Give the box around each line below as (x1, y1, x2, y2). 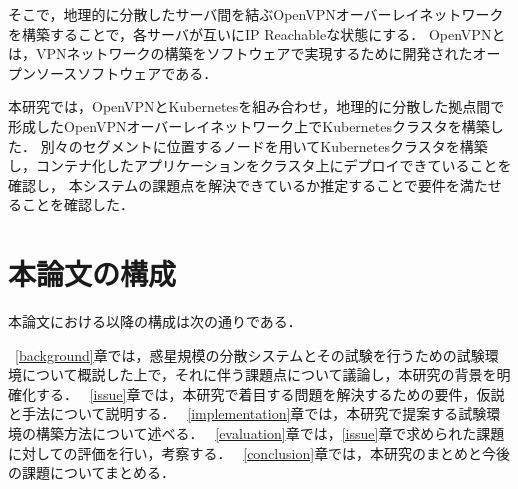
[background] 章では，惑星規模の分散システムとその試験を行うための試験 (15, 344, 485, 365)
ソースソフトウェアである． (35, 62, 218, 83)
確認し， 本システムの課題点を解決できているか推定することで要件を (8, 174, 460, 195)
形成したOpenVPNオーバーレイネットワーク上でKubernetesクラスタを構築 (8, 115, 490, 136)
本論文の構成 (8, 253, 177, 294)
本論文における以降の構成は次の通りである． (8, 311, 302, 332)
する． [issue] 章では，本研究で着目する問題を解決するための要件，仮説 (35, 383, 505, 404)
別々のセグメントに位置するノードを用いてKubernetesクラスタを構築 (40, 135, 488, 156)
